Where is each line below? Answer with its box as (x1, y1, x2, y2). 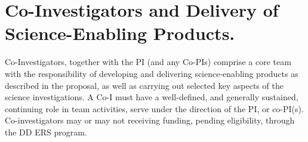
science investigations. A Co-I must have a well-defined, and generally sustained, (5, 91, 298, 103)
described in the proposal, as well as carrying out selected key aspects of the (5, 79, 284, 91)
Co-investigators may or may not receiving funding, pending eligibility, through (5, 114, 295, 126)
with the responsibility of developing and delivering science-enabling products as (5, 67, 298, 79)
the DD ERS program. (5, 125, 87, 138)
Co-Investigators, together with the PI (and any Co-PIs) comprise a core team (5, 55, 291, 68)
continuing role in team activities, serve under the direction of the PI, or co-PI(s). (5, 102, 304, 115)
